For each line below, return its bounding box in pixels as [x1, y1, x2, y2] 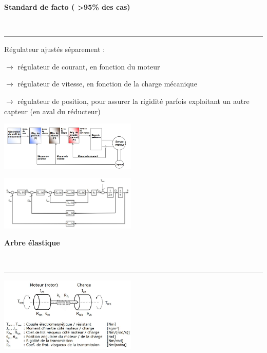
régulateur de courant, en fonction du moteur [17, 61, 160, 72]
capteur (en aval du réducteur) [4, 105, 101, 116]
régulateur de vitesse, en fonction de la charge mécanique [17, 78, 197, 89]
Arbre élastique [4, 237, 60, 248]
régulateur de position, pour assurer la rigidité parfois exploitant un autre [17, 95, 250, 106]
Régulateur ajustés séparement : [4, 44, 105, 55]
